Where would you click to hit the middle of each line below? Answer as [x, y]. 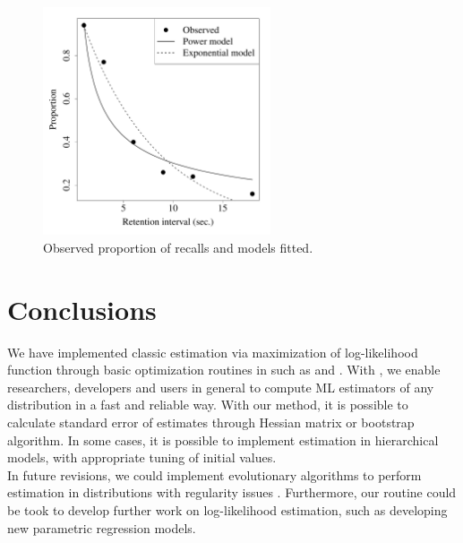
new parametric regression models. [102, 527]
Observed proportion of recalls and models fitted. [178, 247]
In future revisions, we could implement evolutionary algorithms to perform [214, 474]
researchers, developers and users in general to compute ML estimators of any [221, 387]
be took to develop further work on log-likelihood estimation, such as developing [227, 510]
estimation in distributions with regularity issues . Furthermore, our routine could [232, 492]
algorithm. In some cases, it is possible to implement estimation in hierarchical [223, 440]
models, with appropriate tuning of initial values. [142, 457]
